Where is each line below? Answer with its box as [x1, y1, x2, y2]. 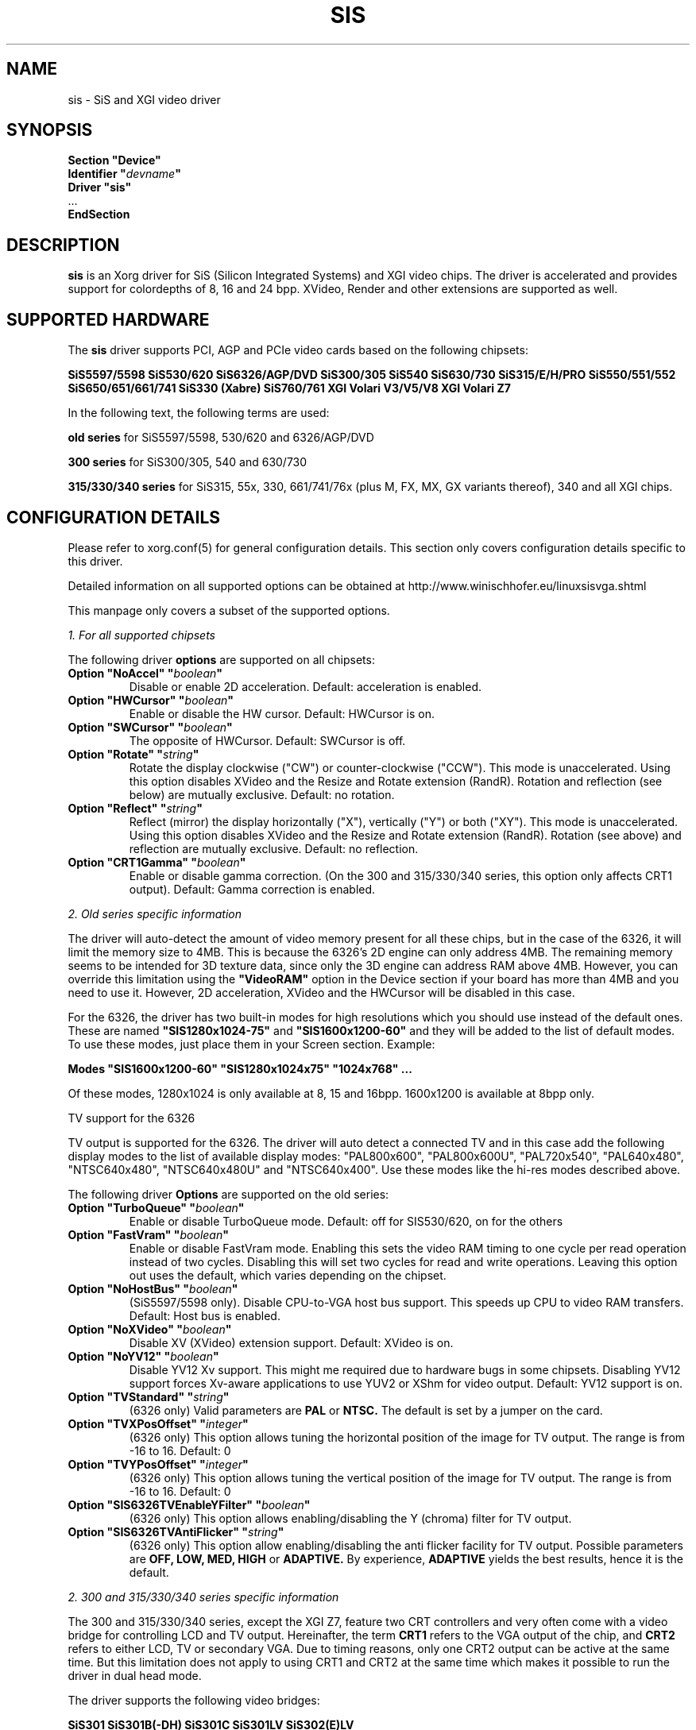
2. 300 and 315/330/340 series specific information [68, 1589, 339, 1604]
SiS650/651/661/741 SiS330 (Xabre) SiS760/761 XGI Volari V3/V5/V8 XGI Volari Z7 [68, 381, 511, 396]
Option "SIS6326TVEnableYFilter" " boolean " [68, 1497, 311, 1512]
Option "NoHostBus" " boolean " [68, 1281, 238, 1296]
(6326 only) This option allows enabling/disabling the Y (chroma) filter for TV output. [129, 1511, 572, 1525]
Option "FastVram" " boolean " [68, 1227, 229, 1242]
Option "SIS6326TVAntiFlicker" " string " [68, 1524, 284, 1539]
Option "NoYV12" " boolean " [68, 1349, 219, 1363]
